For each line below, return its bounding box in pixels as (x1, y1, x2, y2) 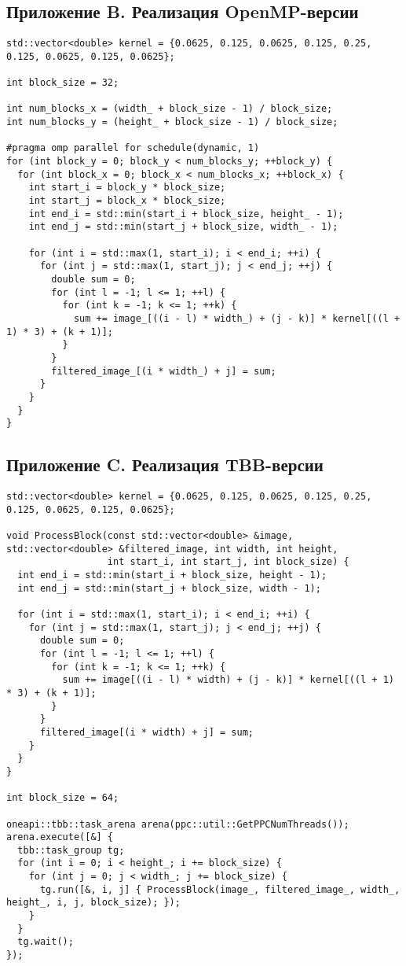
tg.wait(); (17, 936, 74, 948)
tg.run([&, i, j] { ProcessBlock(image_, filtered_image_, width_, (39, 883, 401, 895)
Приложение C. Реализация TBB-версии (6, 452, 324, 477)
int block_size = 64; (6, 792, 119, 804)
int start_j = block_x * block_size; (28, 195, 226, 207)
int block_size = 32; (6, 77, 119, 89)
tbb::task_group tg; (17, 844, 125, 856)
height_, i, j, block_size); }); (6, 897, 181, 909)
